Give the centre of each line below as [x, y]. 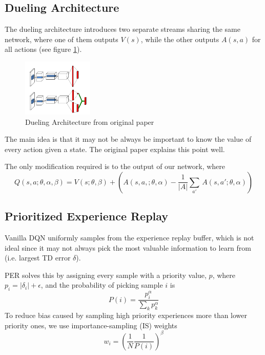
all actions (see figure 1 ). [43, 49]
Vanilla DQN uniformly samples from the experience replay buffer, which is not [129, 238]
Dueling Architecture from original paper [90, 122]
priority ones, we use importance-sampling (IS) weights [91, 325]
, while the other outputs [180, 39]
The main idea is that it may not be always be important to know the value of [128, 139]
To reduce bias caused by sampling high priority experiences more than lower [126, 315]
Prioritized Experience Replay [87, 216]
